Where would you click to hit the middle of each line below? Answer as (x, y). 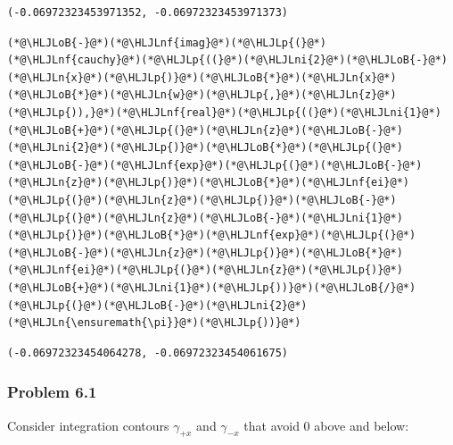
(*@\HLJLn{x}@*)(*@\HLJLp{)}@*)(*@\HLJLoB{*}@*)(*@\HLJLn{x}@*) (202, 77)
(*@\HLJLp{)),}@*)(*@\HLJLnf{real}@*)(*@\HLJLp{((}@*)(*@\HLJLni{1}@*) (224, 112)
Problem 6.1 (52, 392)
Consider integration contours (88, 425)
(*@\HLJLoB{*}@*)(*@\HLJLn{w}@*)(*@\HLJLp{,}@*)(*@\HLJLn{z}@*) (202, 95)
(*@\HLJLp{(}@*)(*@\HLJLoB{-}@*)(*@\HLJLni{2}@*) (157, 305)
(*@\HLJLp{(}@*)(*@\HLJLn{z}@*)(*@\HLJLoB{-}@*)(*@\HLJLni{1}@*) (205, 218)
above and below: (362, 425)
